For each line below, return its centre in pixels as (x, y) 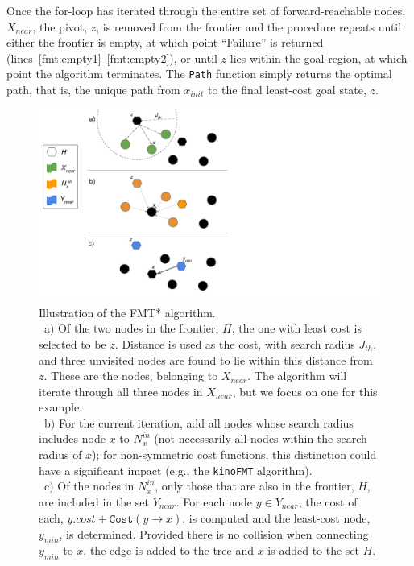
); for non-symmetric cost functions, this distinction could (234, 454)
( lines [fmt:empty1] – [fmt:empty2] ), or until (112, 58)
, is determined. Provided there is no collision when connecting (214, 533)
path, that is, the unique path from (93, 90)
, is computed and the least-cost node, (276, 517)
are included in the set (94, 501)
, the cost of (328, 501)
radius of (60, 454)
